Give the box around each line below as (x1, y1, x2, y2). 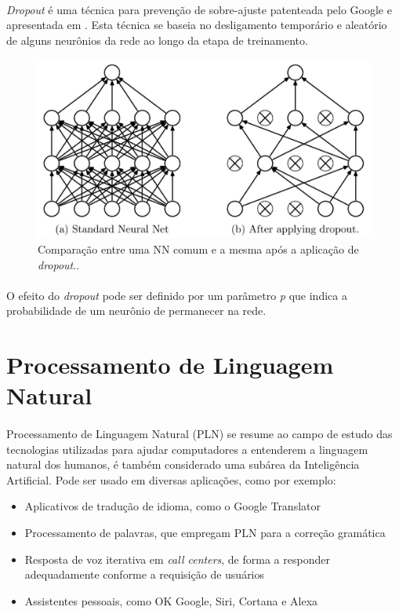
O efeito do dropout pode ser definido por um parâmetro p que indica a (6, 287, 347, 303)
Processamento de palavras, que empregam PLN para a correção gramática (24, 524, 386, 541)
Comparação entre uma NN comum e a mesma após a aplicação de (38, 240, 359, 257)
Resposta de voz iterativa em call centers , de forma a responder (24, 550, 330, 567)
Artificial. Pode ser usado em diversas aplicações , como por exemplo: (6, 471, 336, 488)
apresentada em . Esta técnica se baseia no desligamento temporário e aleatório (6, 16, 387, 33)
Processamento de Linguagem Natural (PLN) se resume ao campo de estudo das (6, 426, 393, 442)
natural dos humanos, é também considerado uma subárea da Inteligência (6, 456, 360, 473)
